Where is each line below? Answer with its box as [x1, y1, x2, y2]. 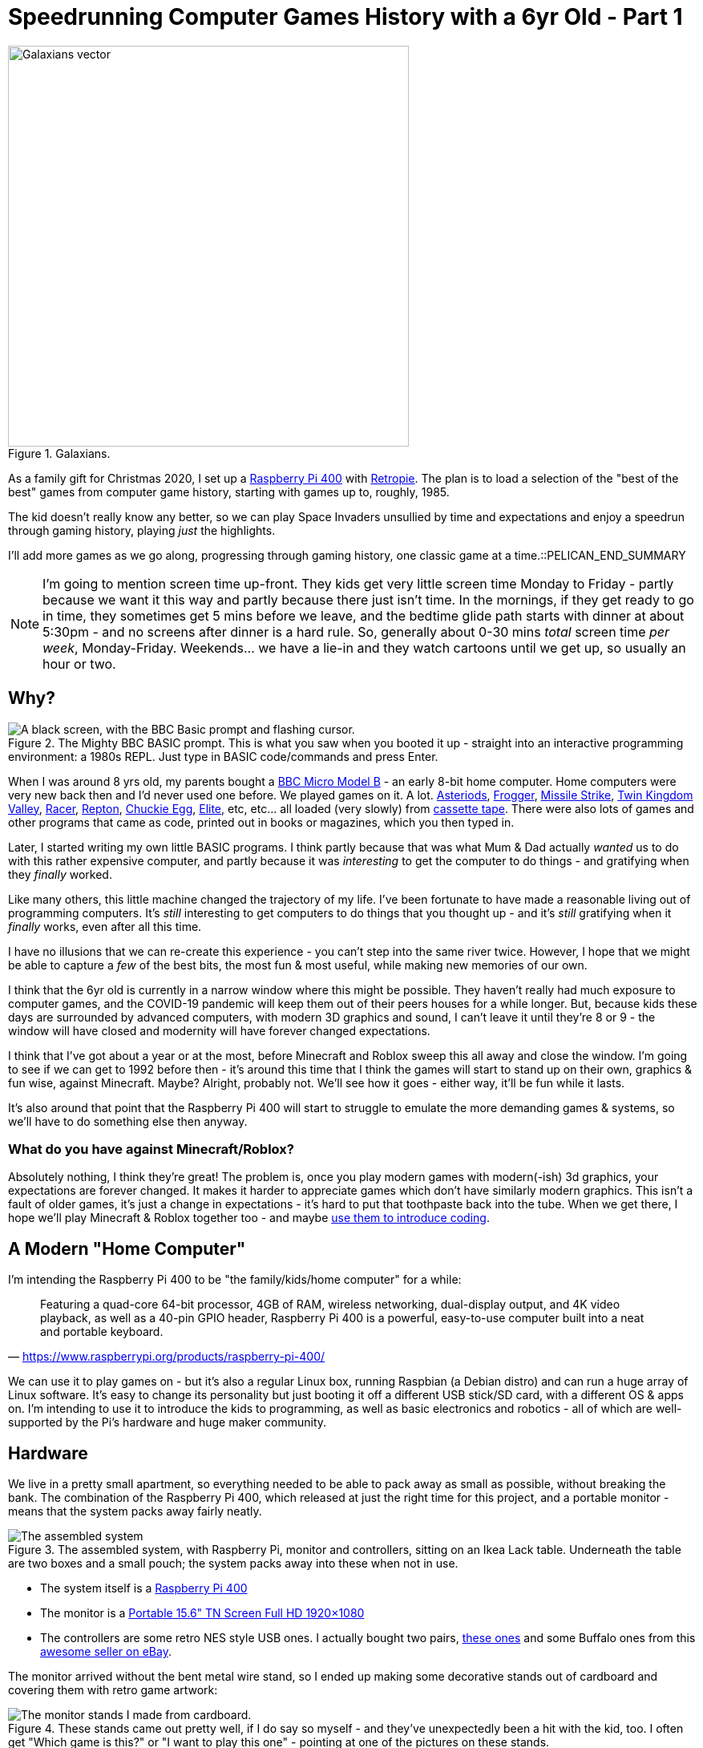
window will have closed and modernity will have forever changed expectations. [8, 1023, 430, 1038]
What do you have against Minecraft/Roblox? [8, 1140, 294, 1157]
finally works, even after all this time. [8, 919, 202, 933]
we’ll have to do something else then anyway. [8, 1114, 248, 1128]
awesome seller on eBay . [40, 1645, 172, 1659]
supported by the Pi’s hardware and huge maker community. [8, 1415, 327, 1430]
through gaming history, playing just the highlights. [8, 523, 276, 537]
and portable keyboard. [40, 1325, 164, 1339]
